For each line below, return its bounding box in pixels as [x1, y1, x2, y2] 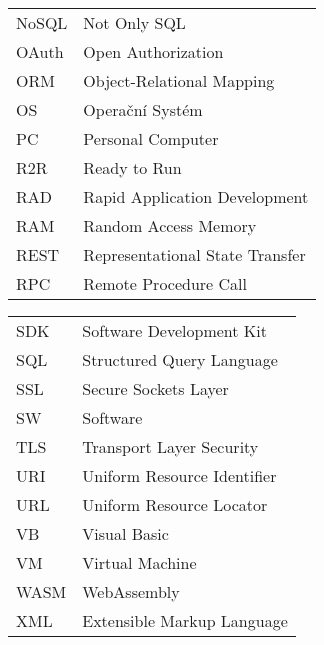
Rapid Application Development [83, 185, 309, 208]
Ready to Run [83, 156, 182, 179]
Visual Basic [82, 522, 169, 545]
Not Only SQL [83, 11, 186, 34]
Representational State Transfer [83, 243, 306, 266]
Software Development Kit [82, 319, 267, 342]
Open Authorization [83, 40, 224, 63]
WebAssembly [82, 580, 180, 603]
